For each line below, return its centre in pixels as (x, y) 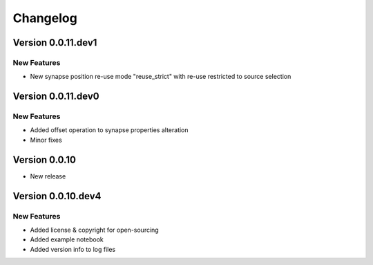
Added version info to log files (73, 249)
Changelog (45, 18)
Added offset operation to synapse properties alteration (109, 130)
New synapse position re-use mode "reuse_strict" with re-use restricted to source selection (161, 77)
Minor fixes (46, 140)
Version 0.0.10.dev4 (57, 196)
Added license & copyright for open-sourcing (94, 230)
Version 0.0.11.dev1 (55, 43)
